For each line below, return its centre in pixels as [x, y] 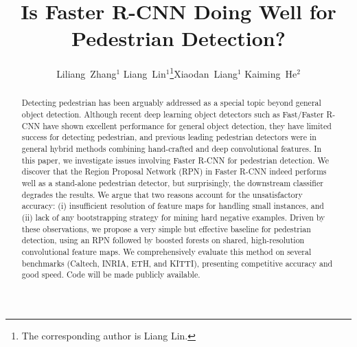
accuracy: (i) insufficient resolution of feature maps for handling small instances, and [173, 206]
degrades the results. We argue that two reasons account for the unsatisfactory [162, 194]
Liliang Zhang [87, 73]
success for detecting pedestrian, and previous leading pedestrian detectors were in [169, 137]
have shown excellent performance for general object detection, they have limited [187, 125]
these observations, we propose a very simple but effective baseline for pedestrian [166, 228]
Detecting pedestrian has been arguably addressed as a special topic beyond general [171, 103]
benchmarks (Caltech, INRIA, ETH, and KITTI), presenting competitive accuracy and [177, 263]
